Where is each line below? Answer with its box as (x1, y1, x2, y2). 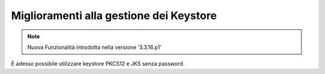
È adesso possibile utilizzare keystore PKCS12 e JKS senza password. (11, 60, 185, 67)
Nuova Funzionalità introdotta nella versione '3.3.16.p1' (27, 44, 162, 51)
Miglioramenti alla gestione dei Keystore (11, 9, 217, 22)
